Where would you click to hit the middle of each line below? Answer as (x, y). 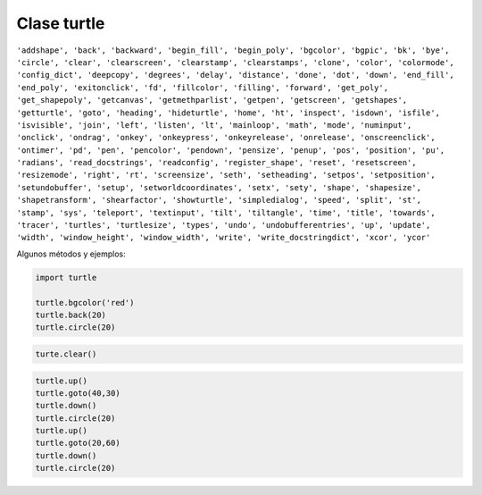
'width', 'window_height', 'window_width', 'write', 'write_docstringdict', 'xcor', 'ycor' (224, 238)
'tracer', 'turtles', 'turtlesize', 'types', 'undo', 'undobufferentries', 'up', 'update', (224, 225)
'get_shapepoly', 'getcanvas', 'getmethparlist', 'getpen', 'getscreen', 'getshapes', (212, 100)
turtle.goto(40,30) (78, 393)
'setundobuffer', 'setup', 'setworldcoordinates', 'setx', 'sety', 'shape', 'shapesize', (219, 187)
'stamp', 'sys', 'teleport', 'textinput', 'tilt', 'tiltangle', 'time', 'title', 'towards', (226, 213)
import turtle (66, 277)
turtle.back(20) (71, 315)
